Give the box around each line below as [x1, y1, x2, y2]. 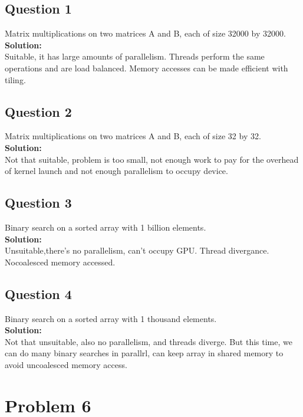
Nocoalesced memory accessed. [5, 255, 116, 268]
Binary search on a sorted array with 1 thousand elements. [5, 312, 217, 324]
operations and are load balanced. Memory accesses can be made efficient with [5, 61, 288, 74]
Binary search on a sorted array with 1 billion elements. [5, 221, 206, 233]
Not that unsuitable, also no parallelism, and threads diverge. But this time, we [5, 335, 292, 347]
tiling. [5, 73, 26, 86]
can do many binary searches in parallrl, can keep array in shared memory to [5, 347, 284, 359]
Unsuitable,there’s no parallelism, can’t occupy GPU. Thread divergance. [5, 244, 269, 257]
